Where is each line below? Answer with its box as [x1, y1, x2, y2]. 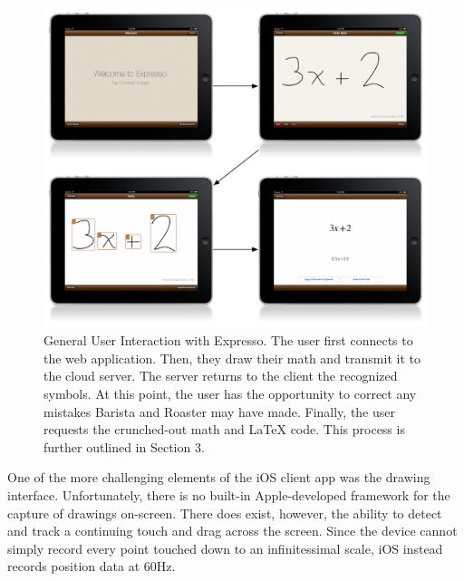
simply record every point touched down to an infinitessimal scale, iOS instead [7, 538, 443, 557]
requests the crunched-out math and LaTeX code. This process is [43, 420, 405, 439]
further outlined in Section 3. [43, 437, 205, 456]
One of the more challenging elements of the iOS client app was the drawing [7, 468, 430, 487]
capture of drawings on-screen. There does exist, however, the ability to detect [7, 503, 442, 522]
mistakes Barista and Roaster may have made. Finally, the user [43, 402, 395, 421]
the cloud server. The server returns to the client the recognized [43, 366, 398, 385]
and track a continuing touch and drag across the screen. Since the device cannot [7, 521, 458, 540]
